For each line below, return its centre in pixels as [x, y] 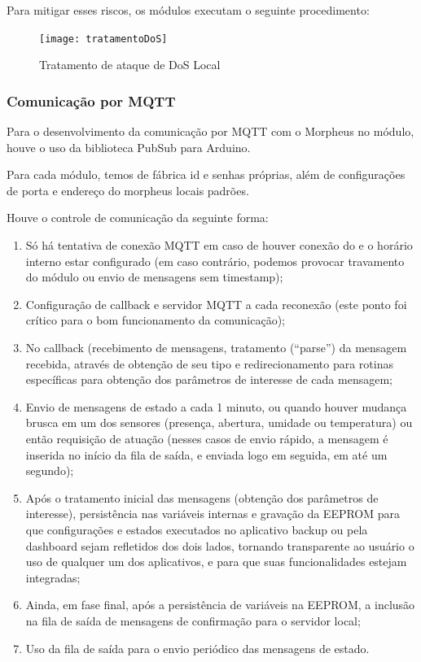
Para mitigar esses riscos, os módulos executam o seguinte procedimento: [188, 10]
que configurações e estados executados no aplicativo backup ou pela [197, 529]
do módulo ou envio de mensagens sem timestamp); [154, 277]
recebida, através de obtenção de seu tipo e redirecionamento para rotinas [209, 363]
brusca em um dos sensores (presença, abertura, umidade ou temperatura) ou [219, 422]
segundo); [50, 470]
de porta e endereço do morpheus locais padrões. [128, 190]
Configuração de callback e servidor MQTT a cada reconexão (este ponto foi [216, 304]
